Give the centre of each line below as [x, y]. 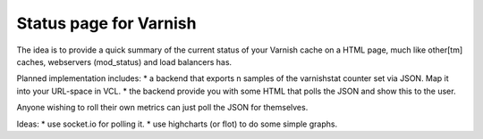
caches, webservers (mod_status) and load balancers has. [124, 61]
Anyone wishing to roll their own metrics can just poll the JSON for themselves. [162, 108]
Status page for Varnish [106, 23]
